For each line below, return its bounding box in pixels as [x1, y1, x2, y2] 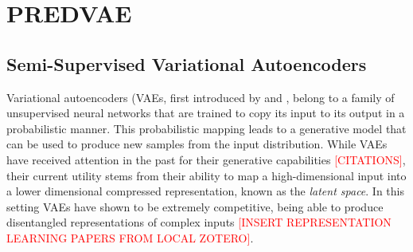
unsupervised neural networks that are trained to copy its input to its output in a [6, 104, 405, 121]
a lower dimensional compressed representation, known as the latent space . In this [6, 183, 404, 199]
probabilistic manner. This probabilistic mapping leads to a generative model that [6, 120, 407, 136]
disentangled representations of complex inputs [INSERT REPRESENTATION [6, 214, 392, 230]
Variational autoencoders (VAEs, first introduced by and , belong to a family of [6, 89, 395, 105]
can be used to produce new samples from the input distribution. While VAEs [6, 136, 388, 152]
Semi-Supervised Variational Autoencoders [6, 51, 367, 76]
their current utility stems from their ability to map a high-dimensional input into [6, 167, 407, 183]
